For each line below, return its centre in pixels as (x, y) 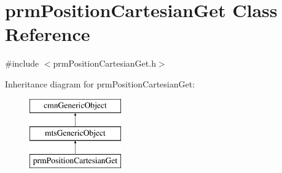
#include (22, 63)
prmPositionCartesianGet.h (104, 63)
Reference (48, 34)
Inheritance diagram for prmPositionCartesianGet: (100, 83)
